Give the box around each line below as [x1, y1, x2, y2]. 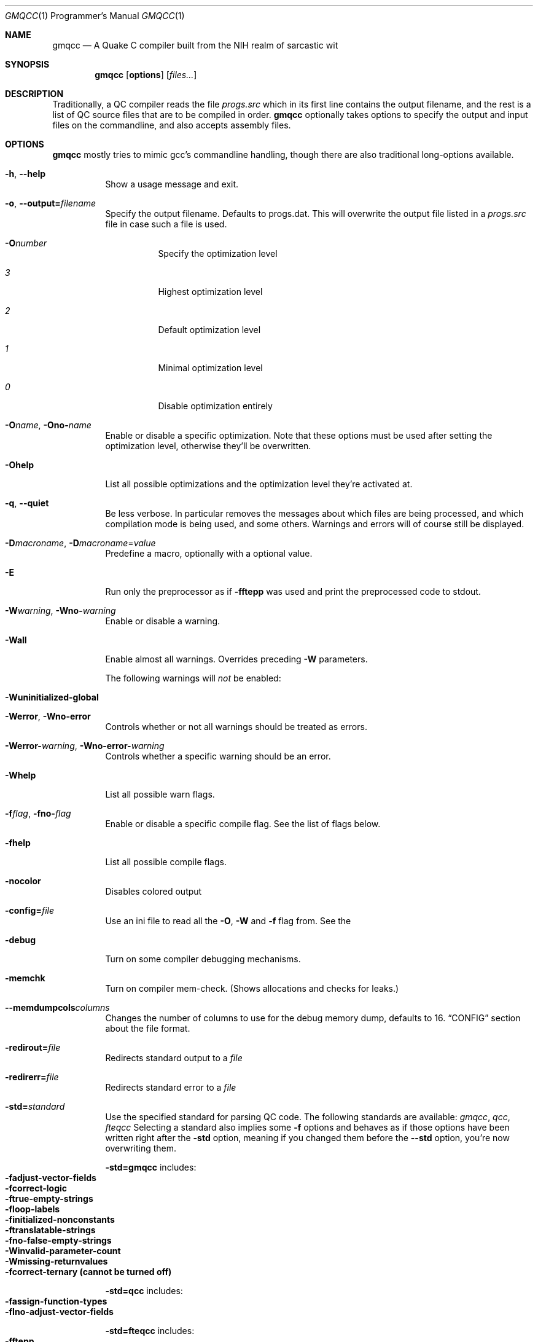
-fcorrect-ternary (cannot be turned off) [5, 1266, 172, 1277]
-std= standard [5, 1101, 65, 1112]
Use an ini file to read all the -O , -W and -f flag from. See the [105, 916, 351, 926]
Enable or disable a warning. [105, 616, 220, 626]
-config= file [5, 905, 54, 916]
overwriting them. [105, 1143, 176, 1153]
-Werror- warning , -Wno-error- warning [5, 740, 165, 751]
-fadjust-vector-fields [5, 1172, 96, 1183]
